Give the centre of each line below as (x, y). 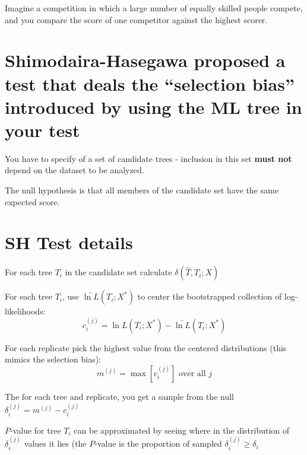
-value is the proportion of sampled (158, 443)
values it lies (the (55, 443)
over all (192, 373)
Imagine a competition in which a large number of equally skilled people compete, (154, 8)
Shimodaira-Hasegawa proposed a (145, 60)
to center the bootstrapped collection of (210, 296)
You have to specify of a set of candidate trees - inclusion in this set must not (148, 158)
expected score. (32, 201)
